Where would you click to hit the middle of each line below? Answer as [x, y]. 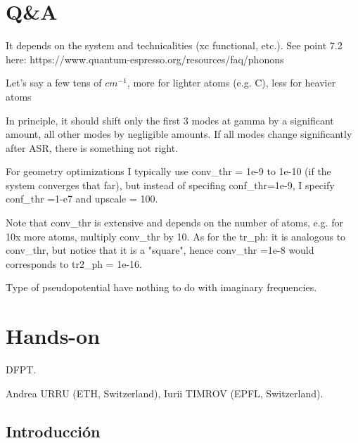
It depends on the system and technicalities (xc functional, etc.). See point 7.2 [174, 45]
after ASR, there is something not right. [92, 147]
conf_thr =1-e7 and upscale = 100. [82, 199]
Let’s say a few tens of [54, 83]
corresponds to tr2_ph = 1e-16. [74, 263]
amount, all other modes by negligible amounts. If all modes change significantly [179, 134]
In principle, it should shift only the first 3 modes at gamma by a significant [170, 120]
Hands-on [53, 336]
